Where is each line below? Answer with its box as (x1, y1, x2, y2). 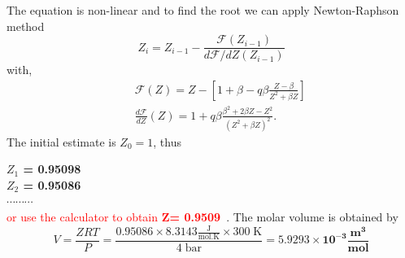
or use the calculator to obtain (7, 208, 159, 225)
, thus (153, 133, 181, 150)
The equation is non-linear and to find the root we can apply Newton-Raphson (7, 2, 399, 18)
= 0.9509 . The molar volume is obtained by (169, 208, 398, 225)
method (7, 17, 45, 34)
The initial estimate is (7, 133, 116, 150)
